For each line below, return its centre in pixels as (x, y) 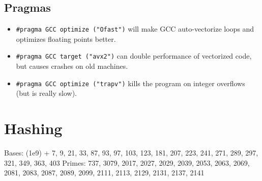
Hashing (33, 128)
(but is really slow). (46, 93)
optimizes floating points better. (66, 38)
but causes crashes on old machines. (72, 66)
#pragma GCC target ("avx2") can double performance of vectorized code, (134, 56)
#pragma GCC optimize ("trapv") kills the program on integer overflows (130, 83)
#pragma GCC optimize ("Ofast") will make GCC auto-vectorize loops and (135, 29)
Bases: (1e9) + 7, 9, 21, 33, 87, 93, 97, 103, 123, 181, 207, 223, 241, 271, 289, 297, (131, 153)
